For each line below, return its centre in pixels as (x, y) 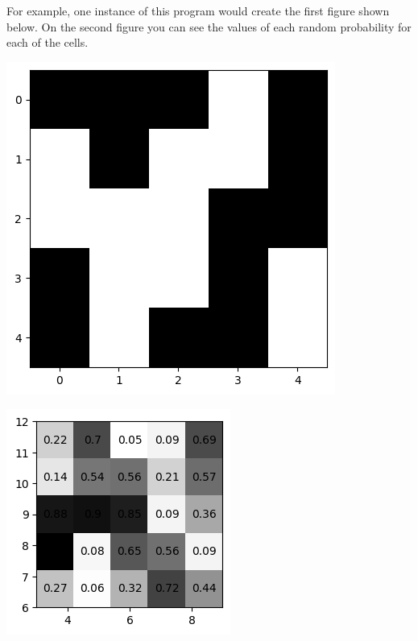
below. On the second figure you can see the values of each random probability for (209, 26)
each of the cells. (48, 42)
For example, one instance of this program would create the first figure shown (198, 10)
